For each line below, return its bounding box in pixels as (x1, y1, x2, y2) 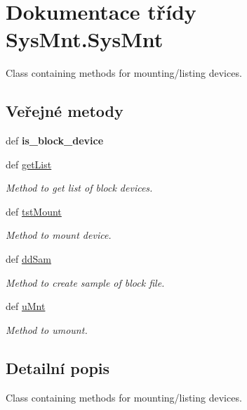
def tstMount (6, 204, 62, 218)
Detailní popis (6, 356, 110, 378)
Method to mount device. (6, 228, 112, 242)
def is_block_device (6, 133, 104, 148)
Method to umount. (6, 322, 88, 337)
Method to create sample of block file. (6, 275, 165, 290)
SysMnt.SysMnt (6, 25, 163, 54)
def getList (6, 156, 52, 171)
